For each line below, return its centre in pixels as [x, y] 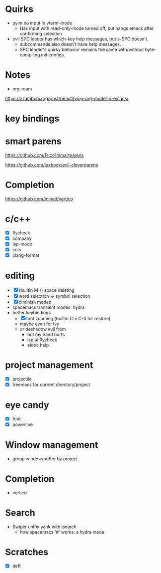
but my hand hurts [46, 335]
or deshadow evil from [43, 329]
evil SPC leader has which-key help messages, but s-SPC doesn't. [80, 39]
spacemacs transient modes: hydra [48, 307]
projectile [22, 379]
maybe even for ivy [40, 324]
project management [49, 365]
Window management [52, 445]
